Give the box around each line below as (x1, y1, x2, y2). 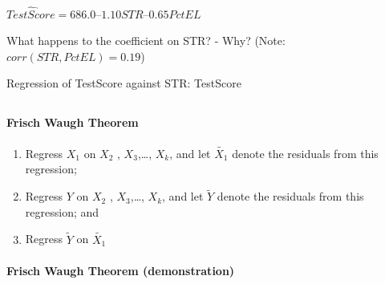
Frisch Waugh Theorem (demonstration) (6, 262, 235, 278)
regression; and (25, 203, 99, 220)
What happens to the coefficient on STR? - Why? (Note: (6, 32, 286, 49)
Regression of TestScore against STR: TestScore (6, 75, 241, 91)
